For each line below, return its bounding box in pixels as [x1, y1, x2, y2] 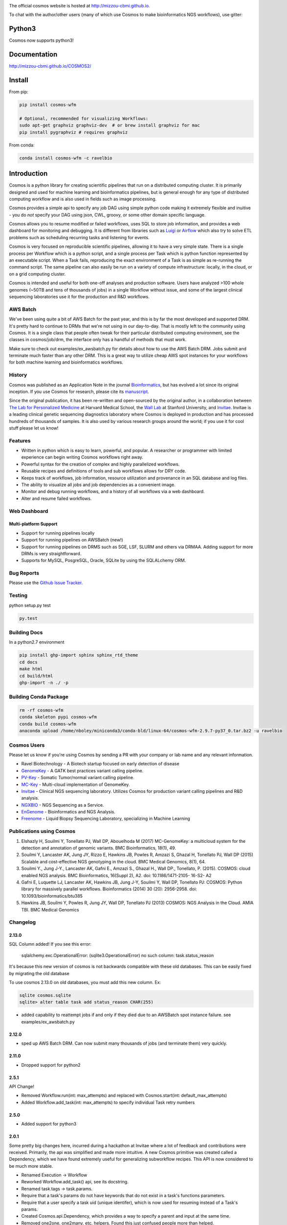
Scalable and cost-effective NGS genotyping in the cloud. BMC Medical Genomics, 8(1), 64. [21, 858, 206, 864]
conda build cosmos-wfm [19, 721, 77, 727]
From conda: [9, 142, 35, 148]
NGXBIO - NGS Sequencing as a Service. [21, 802, 105, 808]
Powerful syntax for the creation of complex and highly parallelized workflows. [21, 461, 180, 467]
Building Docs [9, 629, 43, 636]
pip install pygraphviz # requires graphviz [19, 129, 128, 135]
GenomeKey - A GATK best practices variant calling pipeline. [21, 767, 144, 774]
